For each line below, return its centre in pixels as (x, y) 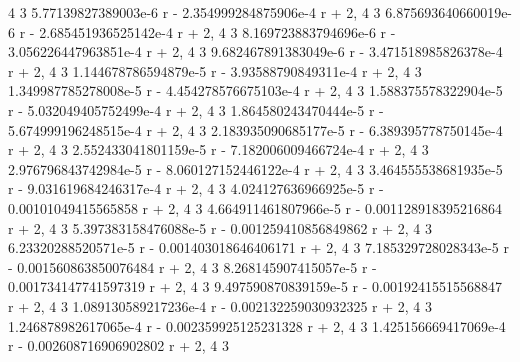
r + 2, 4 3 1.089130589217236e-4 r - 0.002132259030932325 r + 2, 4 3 (220, 305)
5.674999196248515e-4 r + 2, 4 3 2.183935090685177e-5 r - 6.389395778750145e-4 (255, 129)
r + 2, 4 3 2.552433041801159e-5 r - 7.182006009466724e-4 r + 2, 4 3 (218, 149)
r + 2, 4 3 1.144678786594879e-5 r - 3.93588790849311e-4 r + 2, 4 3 (215, 70)
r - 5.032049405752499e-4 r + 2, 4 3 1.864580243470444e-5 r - (196, 109)
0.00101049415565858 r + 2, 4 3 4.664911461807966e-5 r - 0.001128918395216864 (255, 207)
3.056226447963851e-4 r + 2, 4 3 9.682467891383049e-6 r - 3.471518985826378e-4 (255, 51)
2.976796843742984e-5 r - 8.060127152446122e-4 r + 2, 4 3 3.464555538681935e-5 (255, 168)
